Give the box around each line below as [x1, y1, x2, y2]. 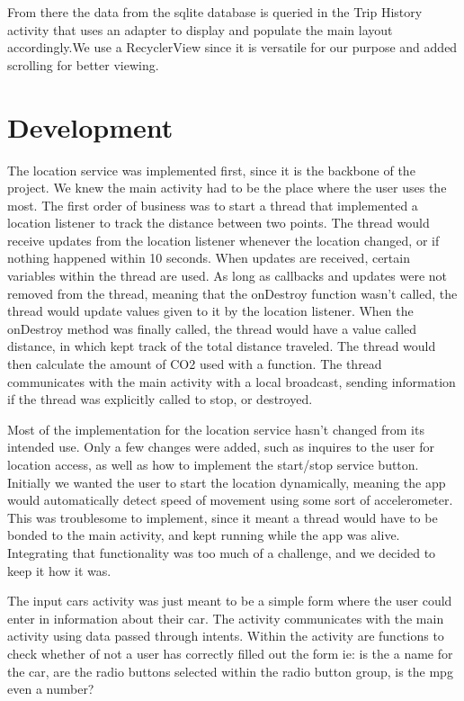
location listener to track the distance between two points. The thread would [7, 213, 430, 232]
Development [7, 108, 174, 145]
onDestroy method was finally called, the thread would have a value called [7, 319, 417, 337]
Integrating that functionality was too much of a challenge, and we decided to [7, 543, 436, 562]
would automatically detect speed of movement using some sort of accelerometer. [7, 490, 453, 509]
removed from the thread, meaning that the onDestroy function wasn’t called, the [7, 283, 458, 302]
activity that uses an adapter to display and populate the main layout [7, 20, 393, 39]
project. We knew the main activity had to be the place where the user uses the [7, 178, 447, 197]
